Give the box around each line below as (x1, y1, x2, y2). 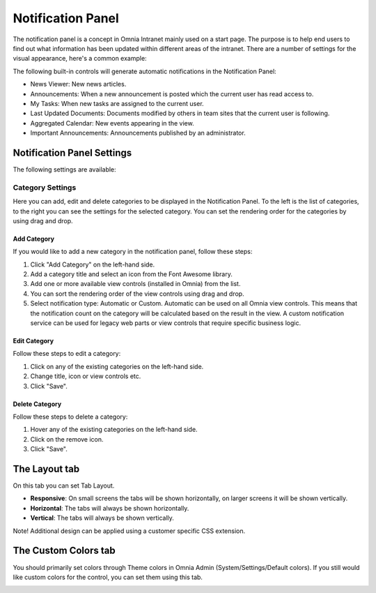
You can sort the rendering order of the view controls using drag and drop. (30, 290, 244, 298)
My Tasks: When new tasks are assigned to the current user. (30, 99, 205, 107)
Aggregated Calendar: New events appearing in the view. (30, 119, 194, 127)
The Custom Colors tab (13, 545, 116, 557)
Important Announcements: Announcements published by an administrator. (30, 129, 246, 137)
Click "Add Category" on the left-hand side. (30, 260, 155, 269)
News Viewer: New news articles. (30, 80, 127, 89)
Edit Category (13, 337, 54, 345)
